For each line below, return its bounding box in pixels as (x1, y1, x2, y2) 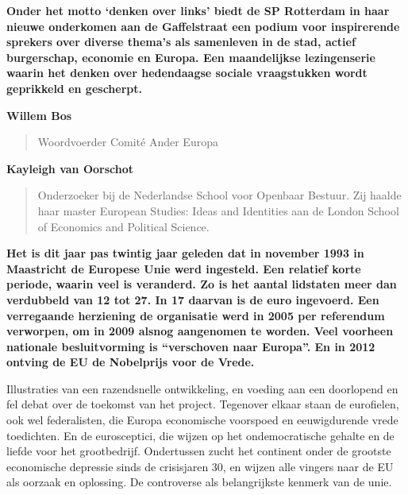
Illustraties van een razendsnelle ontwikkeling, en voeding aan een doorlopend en (6, 380, 398, 396)
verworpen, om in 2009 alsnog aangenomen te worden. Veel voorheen (6, 323, 394, 339)
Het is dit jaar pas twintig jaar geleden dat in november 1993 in (6, 245, 364, 261)
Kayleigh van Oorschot (6, 160, 133, 176)
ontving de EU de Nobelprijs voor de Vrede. (6, 354, 255, 370)
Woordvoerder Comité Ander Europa (37, 133, 218, 150)
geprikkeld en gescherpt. (6, 79, 142, 96)
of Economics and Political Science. (37, 218, 210, 234)
